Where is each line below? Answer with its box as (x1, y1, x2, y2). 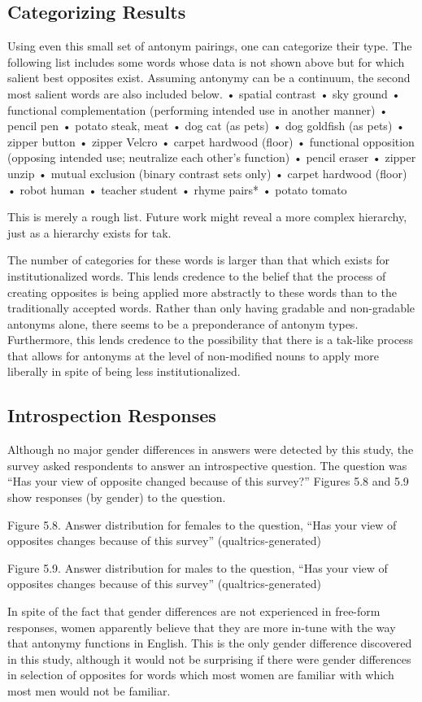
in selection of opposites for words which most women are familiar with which (7, 666, 394, 683)
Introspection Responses (7, 403, 216, 428)
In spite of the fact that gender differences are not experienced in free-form (7, 603, 381, 620)
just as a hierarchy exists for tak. (7, 224, 172, 241)
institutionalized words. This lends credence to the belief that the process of (7, 267, 386, 284)
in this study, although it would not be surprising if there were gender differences (7, 650, 411, 667)
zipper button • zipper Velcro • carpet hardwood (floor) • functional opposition (7, 133, 415, 150)
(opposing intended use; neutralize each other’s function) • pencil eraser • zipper (7, 149, 416, 166)
